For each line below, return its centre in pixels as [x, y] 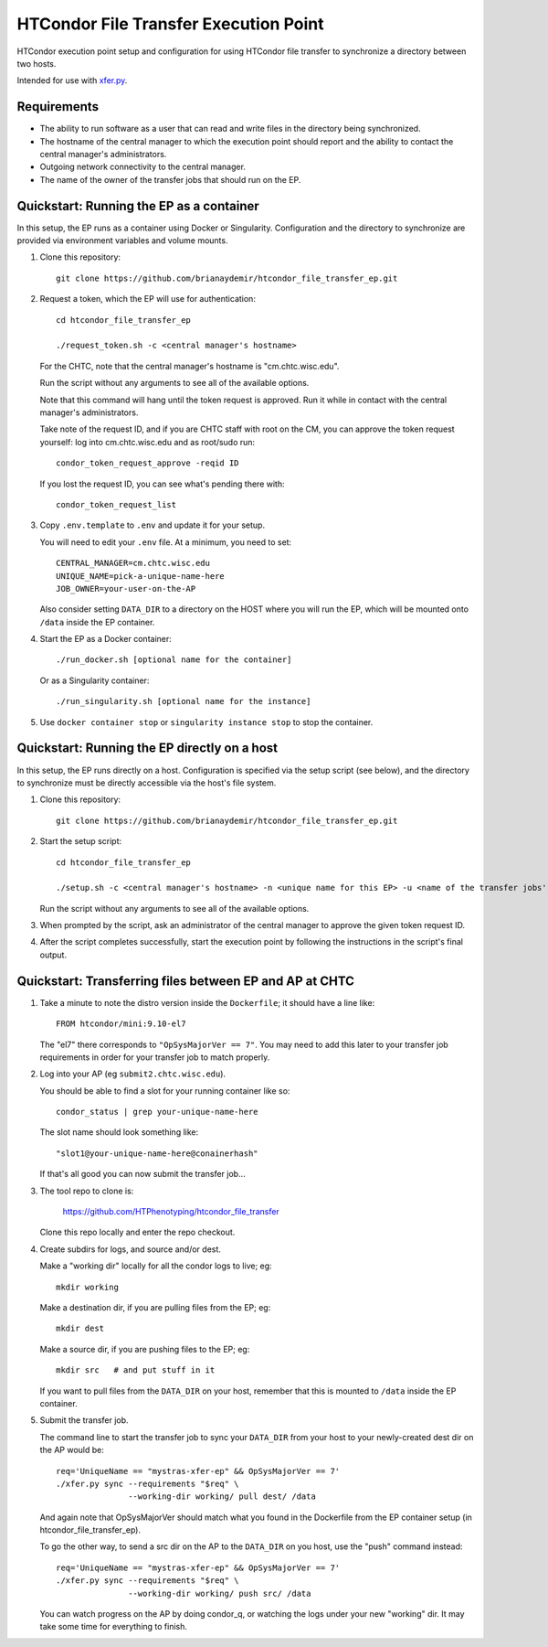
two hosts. [37, 63]
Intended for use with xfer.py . [72, 80]
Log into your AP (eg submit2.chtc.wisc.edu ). [133, 1074]
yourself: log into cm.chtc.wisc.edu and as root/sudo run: [148, 442]
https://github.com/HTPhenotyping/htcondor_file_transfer [171, 1212]
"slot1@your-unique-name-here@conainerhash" [158, 1153]
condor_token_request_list [116, 504]
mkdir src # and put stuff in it [136, 1370]
